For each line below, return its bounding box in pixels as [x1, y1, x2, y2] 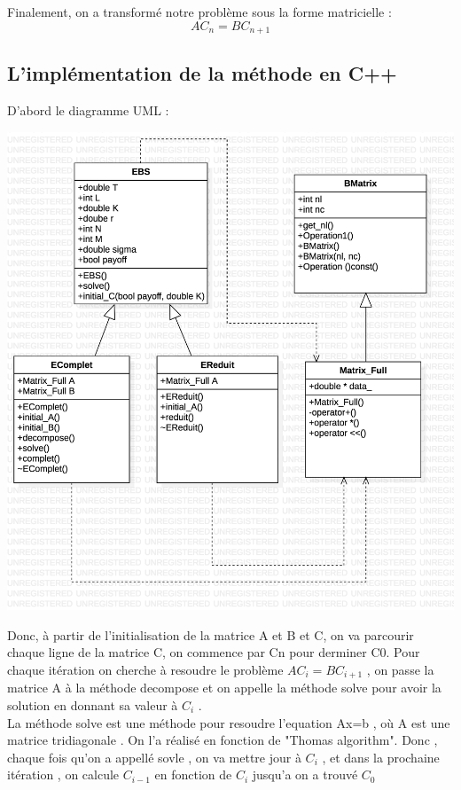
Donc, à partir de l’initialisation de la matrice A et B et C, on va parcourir [7, 625, 414, 644]
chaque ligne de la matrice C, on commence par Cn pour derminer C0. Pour [7, 643, 420, 661]
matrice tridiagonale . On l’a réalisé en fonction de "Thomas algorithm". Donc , [7, 731, 438, 749]
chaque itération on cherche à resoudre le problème [7, 660, 284, 678]
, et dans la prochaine [322, 747, 440, 766]
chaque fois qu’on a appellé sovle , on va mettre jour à [7, 747, 301, 766]
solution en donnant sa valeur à [7, 695, 178, 714]
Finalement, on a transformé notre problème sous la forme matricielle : [7, 3, 392, 20]
